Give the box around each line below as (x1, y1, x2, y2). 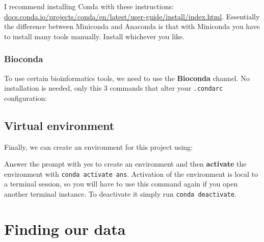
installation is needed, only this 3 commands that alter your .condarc (4, 83, 223, 93)
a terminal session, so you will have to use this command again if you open (4, 178, 238, 189)
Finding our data (4, 218, 126, 239)
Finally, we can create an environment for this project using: (4, 141, 193, 152)
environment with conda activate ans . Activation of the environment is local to (4, 168, 258, 179)
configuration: (4, 92, 47, 103)
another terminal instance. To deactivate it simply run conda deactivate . (4, 189, 236, 199)
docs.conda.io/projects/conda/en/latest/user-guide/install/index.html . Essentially (4, 11, 260, 21)
